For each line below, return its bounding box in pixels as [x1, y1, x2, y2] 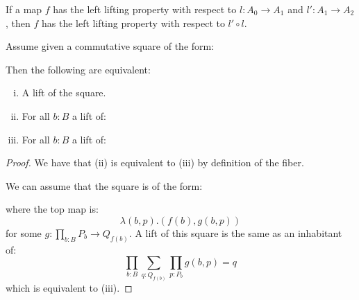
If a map [6, 2, 42, 16]
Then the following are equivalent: [6, 62, 151, 76]
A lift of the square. [22, 85, 106, 100]
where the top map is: [6, 202, 99, 216]
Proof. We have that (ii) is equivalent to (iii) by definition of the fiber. [6, 155, 304, 170]
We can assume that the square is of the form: [6, 178, 203, 193]
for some [6, 225, 42, 240]
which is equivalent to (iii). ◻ [6, 280, 133, 294]
